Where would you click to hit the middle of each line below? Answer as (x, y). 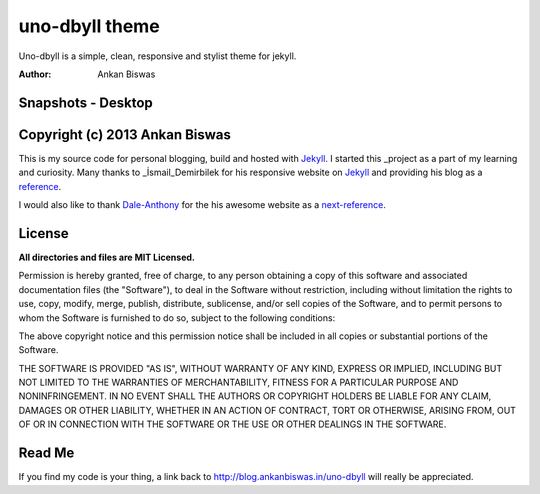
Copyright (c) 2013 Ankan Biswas (125, 134)
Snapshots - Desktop (86, 102)
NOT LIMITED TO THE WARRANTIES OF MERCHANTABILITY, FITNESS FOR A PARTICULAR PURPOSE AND (238, 382)
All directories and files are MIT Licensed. (106, 257)
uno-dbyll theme (89, 26)
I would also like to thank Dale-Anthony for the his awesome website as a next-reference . (202, 205)
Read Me (46, 453)
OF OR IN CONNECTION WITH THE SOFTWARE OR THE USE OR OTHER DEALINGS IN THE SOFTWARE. (232, 424)
